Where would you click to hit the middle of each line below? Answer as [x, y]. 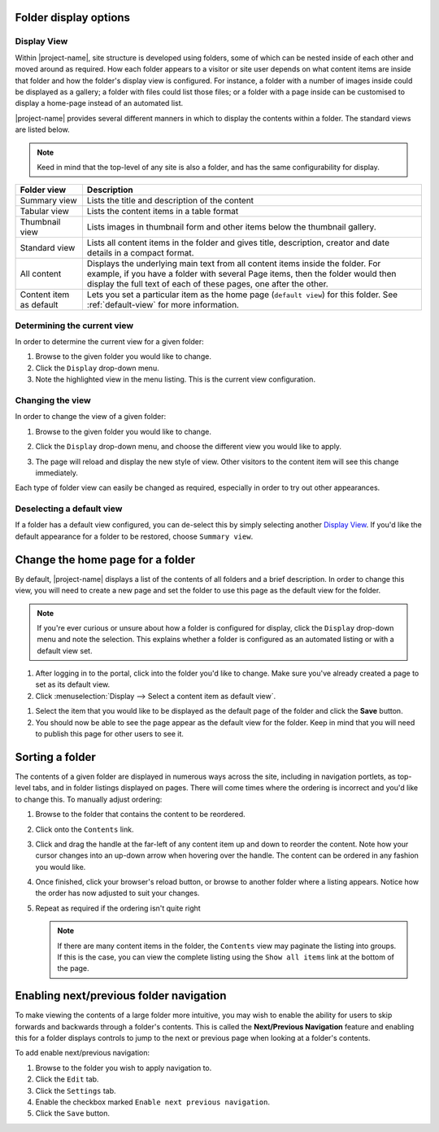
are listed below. [43, 129]
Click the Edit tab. [67, 1079]
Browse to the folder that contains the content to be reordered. [140, 815]
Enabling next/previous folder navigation [121, 996]
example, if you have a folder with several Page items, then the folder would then [241, 274]
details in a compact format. [140, 253]
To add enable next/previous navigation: [83, 1053]
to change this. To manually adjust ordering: [89, 799]
